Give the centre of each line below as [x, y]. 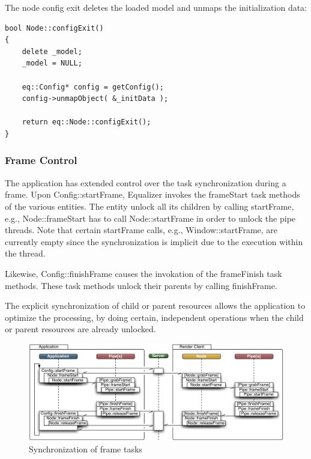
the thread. [25, 253]
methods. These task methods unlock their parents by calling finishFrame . [141, 285]
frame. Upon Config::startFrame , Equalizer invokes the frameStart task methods [152, 194]
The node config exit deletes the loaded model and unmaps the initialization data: [156, 7]
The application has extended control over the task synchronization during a [146, 182]
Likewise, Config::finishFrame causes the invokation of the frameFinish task [143, 273]
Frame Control [41, 160]
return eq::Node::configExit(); [86, 122]
